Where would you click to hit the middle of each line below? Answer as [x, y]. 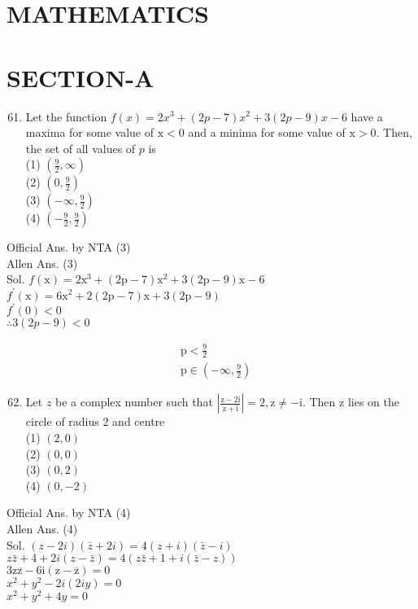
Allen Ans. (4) [42, 529]
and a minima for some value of [267, 132]
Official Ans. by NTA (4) [69, 513]
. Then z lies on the [351, 402]
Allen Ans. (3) [42, 263]
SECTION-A [81, 77]
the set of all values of [81, 148]
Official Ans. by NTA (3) [69, 247]
